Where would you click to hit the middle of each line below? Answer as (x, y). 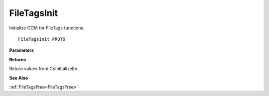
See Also (19, 78)
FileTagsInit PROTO (42, 39)
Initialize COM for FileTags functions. (47, 28)
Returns (18, 59)
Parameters (22, 50)
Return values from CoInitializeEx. (44, 69)
